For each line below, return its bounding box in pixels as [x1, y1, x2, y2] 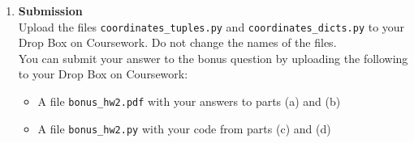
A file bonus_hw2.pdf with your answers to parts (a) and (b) [37, 93, 341, 110]
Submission [18, 2, 83, 19]
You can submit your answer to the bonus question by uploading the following [18, 49, 408, 66]
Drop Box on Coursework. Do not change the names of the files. [18, 34, 337, 51]
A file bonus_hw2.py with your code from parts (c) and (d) [37, 120, 331, 137]
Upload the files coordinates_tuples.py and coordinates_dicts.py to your [18, 18, 405, 35]
